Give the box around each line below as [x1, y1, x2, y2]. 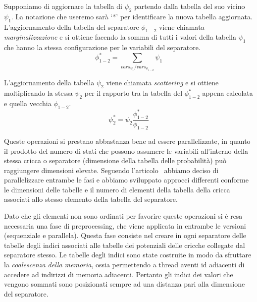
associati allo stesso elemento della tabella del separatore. [4, 194, 178, 204]
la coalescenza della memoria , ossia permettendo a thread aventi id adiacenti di [4, 259, 245, 270]
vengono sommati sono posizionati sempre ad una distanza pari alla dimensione [4, 279, 245, 289]
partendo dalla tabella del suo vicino [134, 1, 245, 11]
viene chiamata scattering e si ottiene [106, 77, 219, 88]
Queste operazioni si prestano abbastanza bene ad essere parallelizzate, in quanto [4, 135, 251, 146]
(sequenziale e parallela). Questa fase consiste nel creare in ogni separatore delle [4, 230, 247, 241]
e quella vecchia [4, 98, 51, 108]
